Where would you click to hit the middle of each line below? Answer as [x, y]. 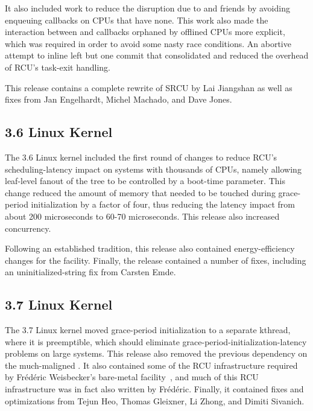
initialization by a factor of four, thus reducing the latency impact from [163, 204]
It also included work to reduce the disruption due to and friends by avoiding [147, 8]
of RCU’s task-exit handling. [58, 67]
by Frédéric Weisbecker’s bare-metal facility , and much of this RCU [132, 377]
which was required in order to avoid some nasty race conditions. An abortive [148, 43]
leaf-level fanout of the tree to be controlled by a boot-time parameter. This [145, 181]
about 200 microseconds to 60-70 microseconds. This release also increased [142, 216]
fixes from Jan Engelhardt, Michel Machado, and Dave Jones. [119, 99]
